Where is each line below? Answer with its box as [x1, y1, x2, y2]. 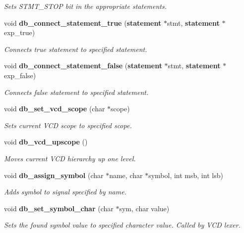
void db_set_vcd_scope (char [4, 103, 105, 114]
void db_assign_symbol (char [4, 170, 104, 180]
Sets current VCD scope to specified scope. [4, 120, 132, 130]
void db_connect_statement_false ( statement [4, 60, 162, 71]
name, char [109, 170, 143, 180]
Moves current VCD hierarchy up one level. [4, 153, 136, 163]
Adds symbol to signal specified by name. [4, 186, 126, 197]
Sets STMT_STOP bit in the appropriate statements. [4, 1, 167, 11]
